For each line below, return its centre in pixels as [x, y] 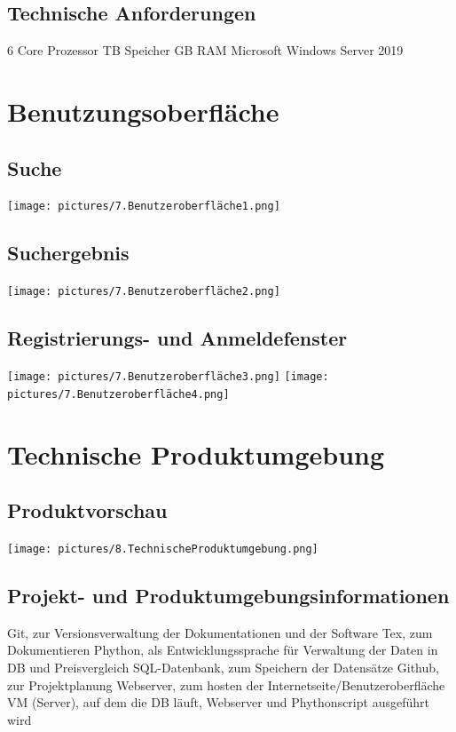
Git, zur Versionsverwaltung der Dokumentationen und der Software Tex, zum [220, 632]
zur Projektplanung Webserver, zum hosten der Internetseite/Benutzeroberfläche [226, 684]
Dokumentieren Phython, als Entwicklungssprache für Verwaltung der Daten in [223, 650]
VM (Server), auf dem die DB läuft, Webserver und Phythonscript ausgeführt [218, 702]
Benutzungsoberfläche [143, 111]
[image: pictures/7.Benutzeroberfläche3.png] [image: [168, 377]
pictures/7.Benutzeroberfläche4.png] [118, 394]
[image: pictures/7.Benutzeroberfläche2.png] [144, 292]
